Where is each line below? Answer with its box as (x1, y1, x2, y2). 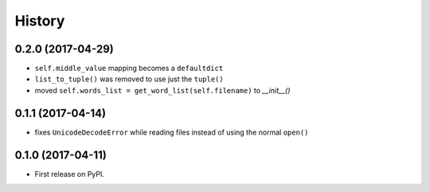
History (14, 12, 65, 29)
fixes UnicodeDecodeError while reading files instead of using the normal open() (34, 127, 309, 137)
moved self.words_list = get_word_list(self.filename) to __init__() (34, 85, 291, 95)
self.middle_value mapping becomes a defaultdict (34, 64, 224, 73)
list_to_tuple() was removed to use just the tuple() (34, 74, 224, 84)
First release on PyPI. (34, 169, 105, 178)
